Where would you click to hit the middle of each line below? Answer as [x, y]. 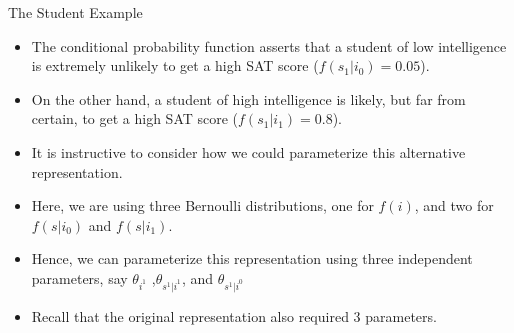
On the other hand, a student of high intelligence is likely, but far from [248, 98]
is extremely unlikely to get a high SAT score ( [175, 65]
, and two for [454, 205]
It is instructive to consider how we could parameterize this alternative [248, 151]
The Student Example [75, 12]
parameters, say [79, 277]
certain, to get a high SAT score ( [135, 118]
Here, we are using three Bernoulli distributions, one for [202, 205]
